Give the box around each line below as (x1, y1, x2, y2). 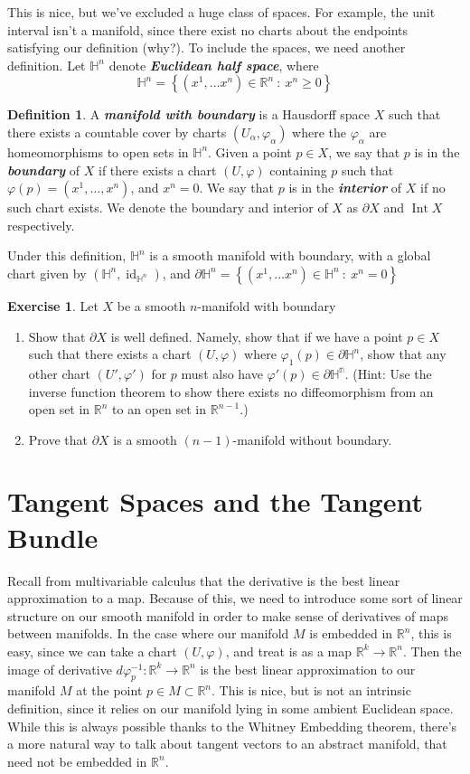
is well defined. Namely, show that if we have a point (110, 326, 403, 345)
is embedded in (309, 624, 393, 643)
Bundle (7, 518, 99, 555)
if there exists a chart (99, 160, 217, 179)
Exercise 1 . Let (7, 296, 99, 315)
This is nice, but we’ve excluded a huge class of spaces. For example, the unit (7, 3, 436, 21)
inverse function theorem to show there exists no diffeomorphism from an (28, 382, 434, 401)
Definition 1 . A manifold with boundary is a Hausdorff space (7, 105, 370, 124)
